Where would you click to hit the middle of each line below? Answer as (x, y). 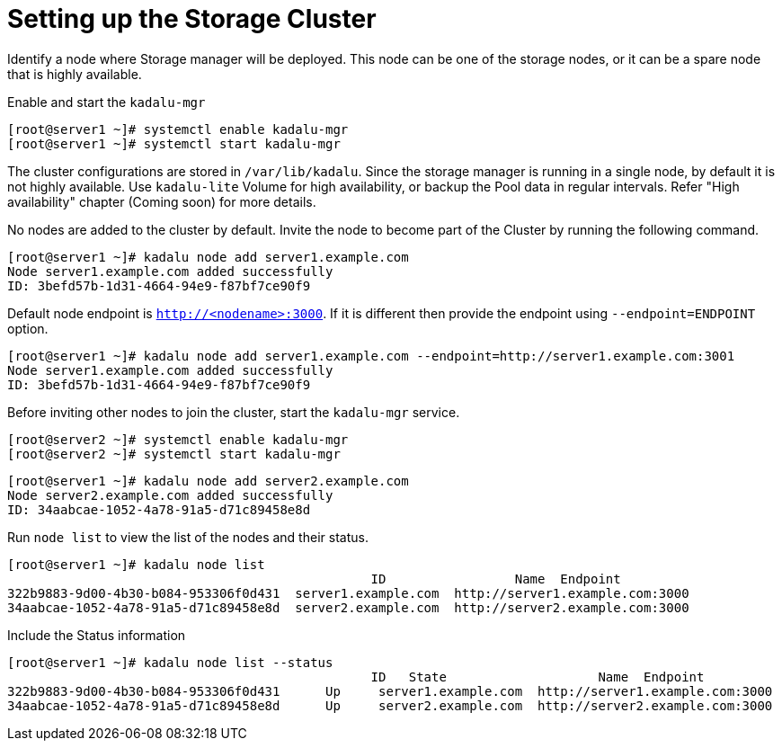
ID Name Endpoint (496, 579)
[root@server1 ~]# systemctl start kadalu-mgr (174, 143)
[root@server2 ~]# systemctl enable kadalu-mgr (178, 439)
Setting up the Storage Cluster (192, 19)
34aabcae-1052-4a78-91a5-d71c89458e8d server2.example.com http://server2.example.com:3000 (348, 607)
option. (28, 328)
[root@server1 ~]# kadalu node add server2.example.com (208, 481)
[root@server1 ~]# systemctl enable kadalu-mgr (178, 129)
